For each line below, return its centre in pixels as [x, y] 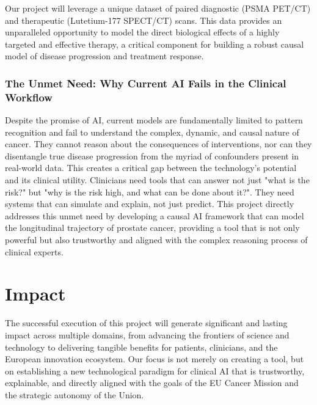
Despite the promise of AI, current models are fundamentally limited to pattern [154, 120]
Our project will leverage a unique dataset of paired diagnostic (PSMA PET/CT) [158, 8]
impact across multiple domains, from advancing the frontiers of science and [147, 334]
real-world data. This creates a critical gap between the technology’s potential [151, 168]
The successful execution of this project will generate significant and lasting [146, 323]
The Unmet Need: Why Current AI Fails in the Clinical [146, 83]
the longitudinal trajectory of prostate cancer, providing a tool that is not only [152, 228]
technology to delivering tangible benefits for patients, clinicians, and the [141, 347]
